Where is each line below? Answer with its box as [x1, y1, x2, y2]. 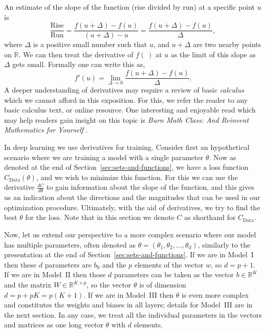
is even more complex [181, 289, 249, 300]
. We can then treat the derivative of [18, 49, 134, 59]
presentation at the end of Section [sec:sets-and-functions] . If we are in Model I [4, 249, 254, 260]
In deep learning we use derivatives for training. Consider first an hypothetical [4, 142, 250, 152]
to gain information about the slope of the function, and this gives [47, 182, 254, 192]
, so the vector [86, 279, 131, 290]
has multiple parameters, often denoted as [4, 239, 136, 250]
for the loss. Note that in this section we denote [25, 212, 174, 223]
